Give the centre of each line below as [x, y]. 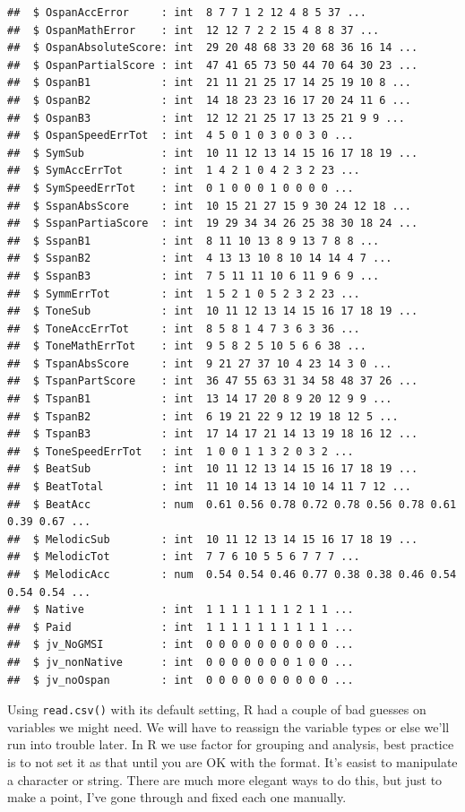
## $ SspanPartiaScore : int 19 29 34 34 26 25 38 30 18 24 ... [213, 224]
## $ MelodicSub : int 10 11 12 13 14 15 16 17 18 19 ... [213, 539]
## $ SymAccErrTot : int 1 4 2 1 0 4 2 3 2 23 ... [184, 171]
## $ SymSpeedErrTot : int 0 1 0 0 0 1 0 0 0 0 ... [181, 188]
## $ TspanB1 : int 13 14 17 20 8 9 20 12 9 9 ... [200, 399]
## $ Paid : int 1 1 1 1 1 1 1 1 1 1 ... [181, 627]
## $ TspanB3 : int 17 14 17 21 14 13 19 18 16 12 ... [213, 434]
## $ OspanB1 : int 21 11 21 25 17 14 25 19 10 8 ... [210, 83]
